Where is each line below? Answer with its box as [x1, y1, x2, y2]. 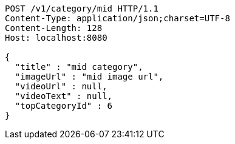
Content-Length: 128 [5, 23, 103, 33]
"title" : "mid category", [15, 62, 143, 72]
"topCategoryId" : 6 [15, 101, 113, 111]
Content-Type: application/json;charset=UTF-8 [5, 13, 230, 23]
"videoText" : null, [15, 91, 113, 101]
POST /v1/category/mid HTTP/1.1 [5, 4, 158, 13]
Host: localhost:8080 [5, 33, 107, 43]
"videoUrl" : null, [15, 81, 107, 91]
